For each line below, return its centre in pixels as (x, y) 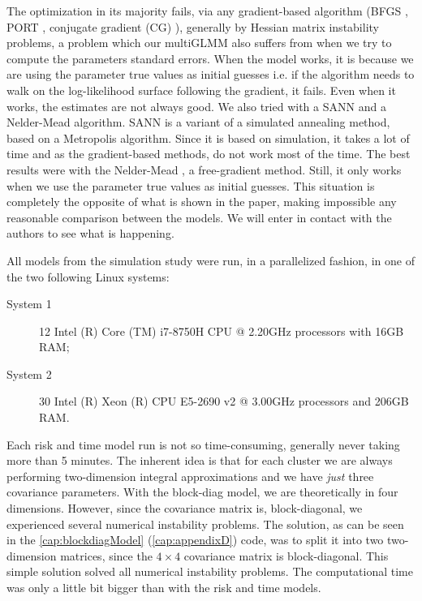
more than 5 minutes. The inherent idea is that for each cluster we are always (200, 460)
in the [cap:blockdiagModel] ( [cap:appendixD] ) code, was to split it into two (195, 540)
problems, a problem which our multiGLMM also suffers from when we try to (199, 43)
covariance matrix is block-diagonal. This (286, 555)
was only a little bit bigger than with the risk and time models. (164, 587)
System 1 (29, 304)
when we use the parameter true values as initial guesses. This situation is (191, 185)
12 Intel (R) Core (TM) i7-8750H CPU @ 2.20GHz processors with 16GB (222, 331)
